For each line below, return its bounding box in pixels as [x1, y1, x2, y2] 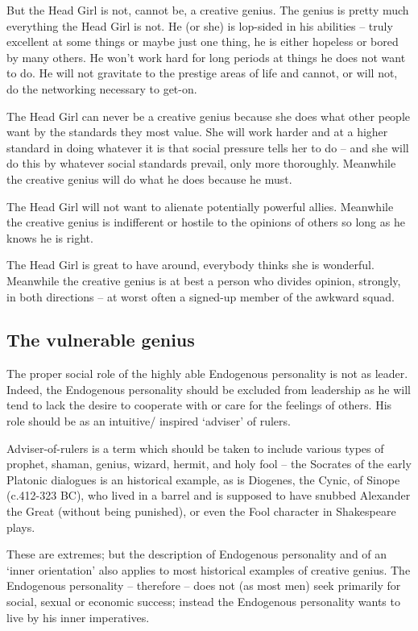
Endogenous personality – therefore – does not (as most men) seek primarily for [6, 577, 401, 594]
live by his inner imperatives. [6, 608, 150, 625]
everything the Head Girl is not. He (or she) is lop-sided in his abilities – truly [6, 17, 393, 34]
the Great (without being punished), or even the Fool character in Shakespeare [6, 503, 396, 520]
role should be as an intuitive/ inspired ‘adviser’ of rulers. [6, 413, 291, 430]
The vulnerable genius [6, 327, 195, 352]
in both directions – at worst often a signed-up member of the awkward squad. [6, 288, 395, 305]
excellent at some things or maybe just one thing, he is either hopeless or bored [6, 33, 399, 50]
